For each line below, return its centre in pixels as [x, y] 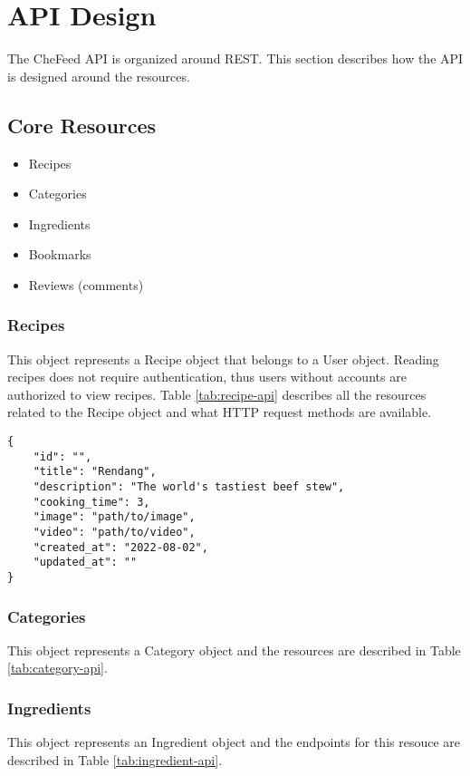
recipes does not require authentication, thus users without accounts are [207, 377]
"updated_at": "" [85, 563]
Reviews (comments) [86, 284]
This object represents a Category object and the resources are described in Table [234, 650]
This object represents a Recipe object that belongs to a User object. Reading [223, 359]
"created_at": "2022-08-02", [120, 547]
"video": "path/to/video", [114, 533]
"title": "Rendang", [95, 472]
